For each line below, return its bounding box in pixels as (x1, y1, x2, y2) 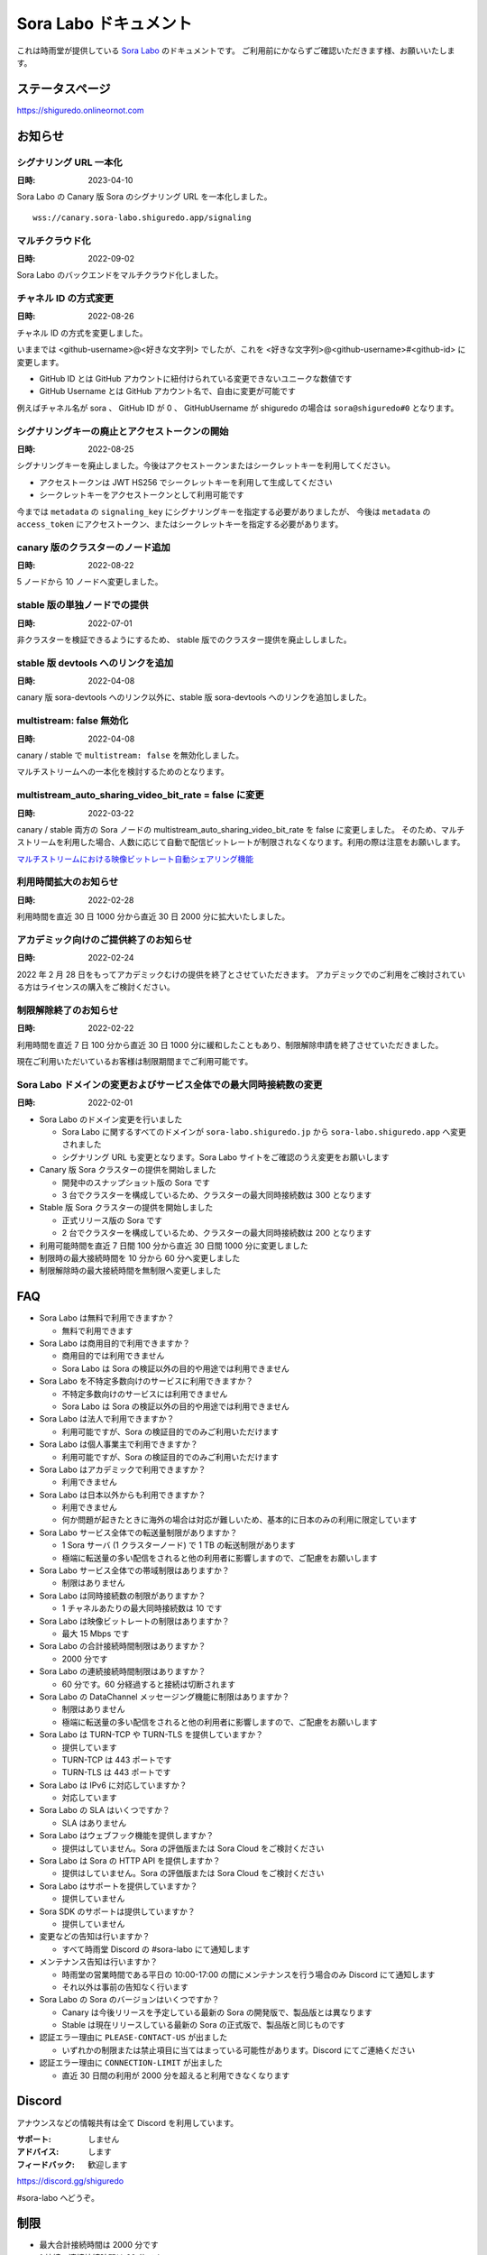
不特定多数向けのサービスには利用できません (61, 1388, 228, 1399)
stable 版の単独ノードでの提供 (16, 599, 149, 612)
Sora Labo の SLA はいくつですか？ (39, 1805, 170, 1816)
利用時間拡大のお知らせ (16, 876, 119, 888)
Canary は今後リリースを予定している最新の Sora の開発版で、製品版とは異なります (61, 2007, 373, 2018)
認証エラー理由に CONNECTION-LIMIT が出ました (39, 2057, 223, 2068)
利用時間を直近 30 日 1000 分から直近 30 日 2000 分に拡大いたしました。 (16, 911, 290, 922)
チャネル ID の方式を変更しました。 (16, 327, 148, 338)
